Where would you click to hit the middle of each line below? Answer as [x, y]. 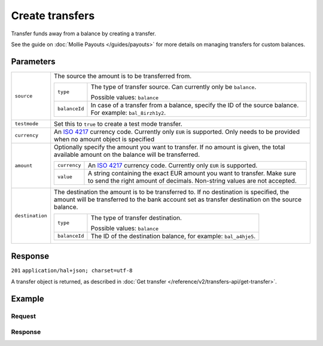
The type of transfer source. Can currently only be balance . [173, 87]
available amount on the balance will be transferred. [127, 154]
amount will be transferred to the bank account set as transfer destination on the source [178, 199]
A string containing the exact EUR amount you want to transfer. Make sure [192, 173]
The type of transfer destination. [136, 217]
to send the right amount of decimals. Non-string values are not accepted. [192, 181]
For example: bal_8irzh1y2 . [128, 113]
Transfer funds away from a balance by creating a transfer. [83, 34]
